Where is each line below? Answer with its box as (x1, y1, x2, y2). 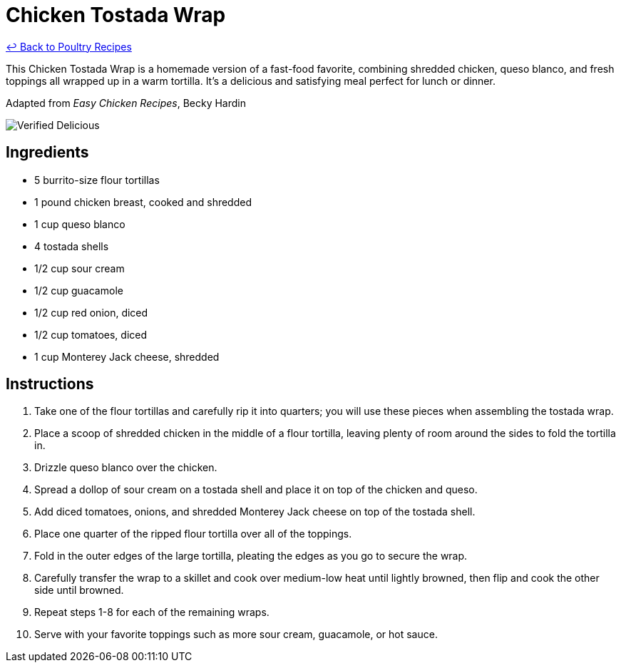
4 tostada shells (34, 240, 109, 252)
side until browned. (34, 584, 124, 597)
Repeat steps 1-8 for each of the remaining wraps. (34, 606, 270, 619)
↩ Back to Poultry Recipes (6, 40, 132, 53)
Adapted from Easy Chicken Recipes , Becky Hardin (6, 96, 246, 109)
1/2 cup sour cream (34, 262, 125, 274)
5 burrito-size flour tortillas (34, 173, 160, 186)
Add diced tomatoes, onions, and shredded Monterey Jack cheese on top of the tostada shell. (34, 505, 476, 518)
